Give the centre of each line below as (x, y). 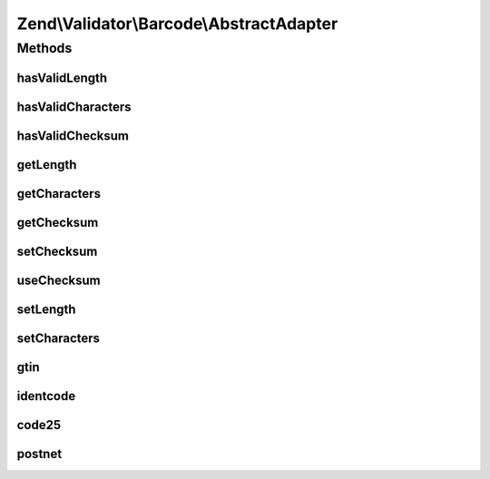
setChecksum (57, 251)
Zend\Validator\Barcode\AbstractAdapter (177, 24)
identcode (46, 396)
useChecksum (59, 280)
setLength (46, 309)
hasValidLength (62, 78)
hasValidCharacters (74, 107)
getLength (47, 165)
